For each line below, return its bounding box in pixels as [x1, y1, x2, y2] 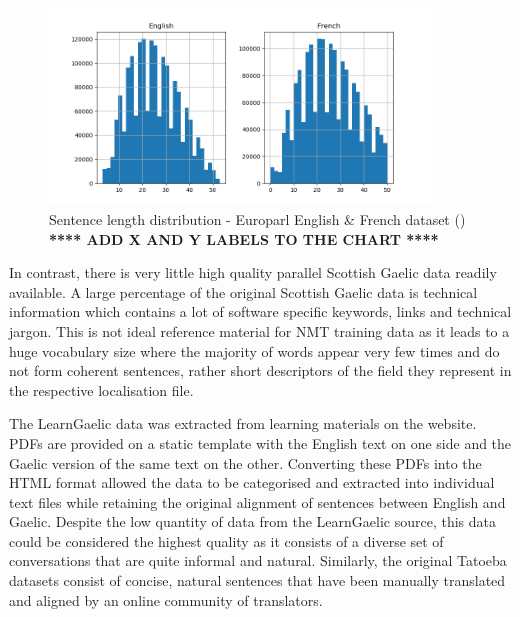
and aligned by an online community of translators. [9, 589, 323, 610]
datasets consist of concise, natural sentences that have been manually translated [9, 570, 506, 591]
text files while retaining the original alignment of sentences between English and [9, 491, 506, 512]
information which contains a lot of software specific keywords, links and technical [9, 301, 512, 322]
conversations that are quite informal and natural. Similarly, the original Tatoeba [9, 550, 507, 571]
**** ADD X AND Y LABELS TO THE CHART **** [49, 228, 439, 249]
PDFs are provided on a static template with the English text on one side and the [9, 432, 512, 453]
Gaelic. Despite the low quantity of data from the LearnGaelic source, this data [9, 511, 497, 532]
